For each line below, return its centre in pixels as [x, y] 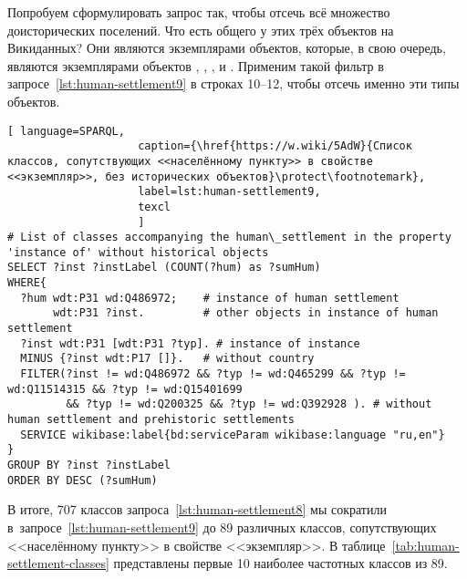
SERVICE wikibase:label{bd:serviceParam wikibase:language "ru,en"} [233, 434]
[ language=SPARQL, [66, 131]
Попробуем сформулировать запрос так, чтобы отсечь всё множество [199, 12]
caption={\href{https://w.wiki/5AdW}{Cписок [275, 146]
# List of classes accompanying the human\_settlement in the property [229, 238]
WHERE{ [27, 283]
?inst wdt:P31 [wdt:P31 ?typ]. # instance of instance [190, 343]
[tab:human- [425, 545]
